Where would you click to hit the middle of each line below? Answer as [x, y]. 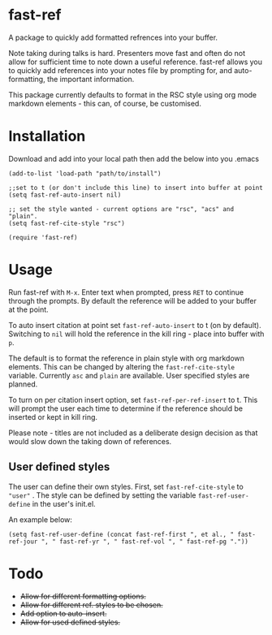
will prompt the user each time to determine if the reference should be [126, 408]
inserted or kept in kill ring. [53, 417]
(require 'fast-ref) [43, 237]
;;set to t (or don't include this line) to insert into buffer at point [136, 188]
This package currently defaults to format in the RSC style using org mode [133, 94]
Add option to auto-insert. [63, 613]
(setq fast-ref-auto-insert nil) [65, 195]
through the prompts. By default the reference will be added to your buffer [133, 300]
